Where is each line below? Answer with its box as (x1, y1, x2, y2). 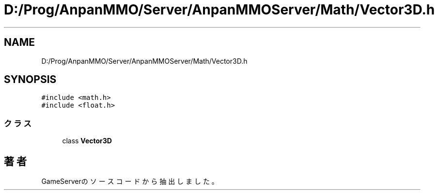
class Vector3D (62, 137, 112, 145)
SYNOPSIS (4, 73, 57, 86)
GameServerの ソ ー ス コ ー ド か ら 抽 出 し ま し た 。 (41, 177, 219, 186)
